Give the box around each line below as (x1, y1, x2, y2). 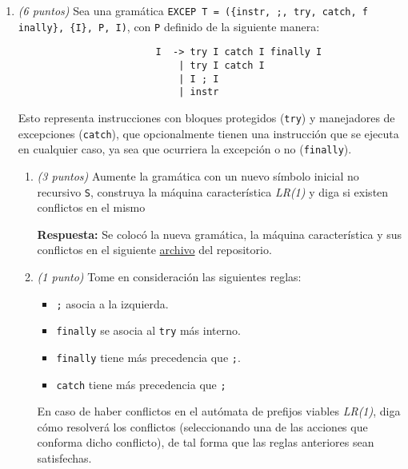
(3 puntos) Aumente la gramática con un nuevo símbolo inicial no (37, 167, 359, 184)
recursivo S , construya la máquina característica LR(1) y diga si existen (37, 183, 389, 200)
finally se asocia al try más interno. (56, 322, 241, 339)
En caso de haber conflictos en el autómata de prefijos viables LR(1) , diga (37, 403, 401, 419)
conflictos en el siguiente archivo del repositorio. (37, 241, 272, 258)
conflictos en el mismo (37, 199, 146, 216)
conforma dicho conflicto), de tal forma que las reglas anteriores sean (37, 434, 374, 451)
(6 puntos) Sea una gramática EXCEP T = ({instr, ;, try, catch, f (18, 2, 368, 18)
